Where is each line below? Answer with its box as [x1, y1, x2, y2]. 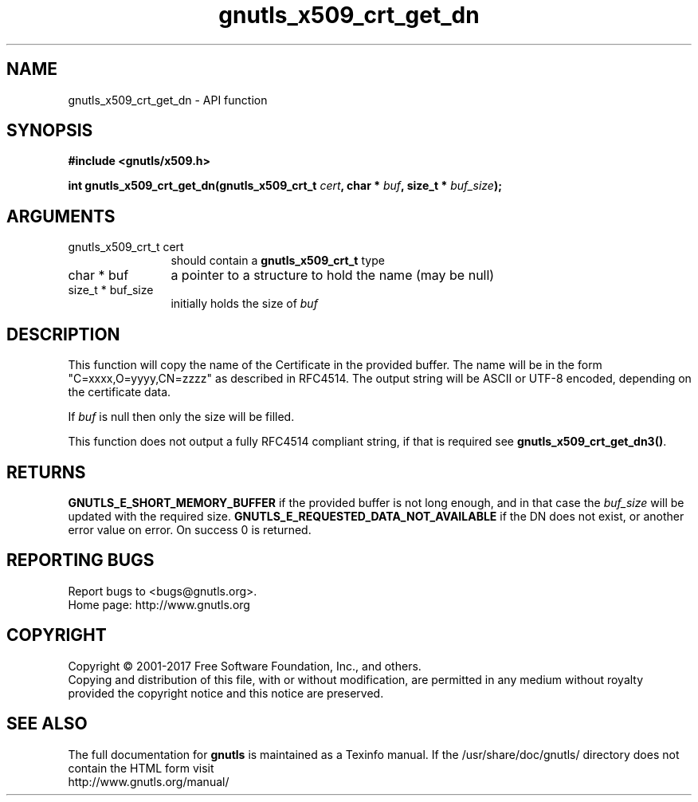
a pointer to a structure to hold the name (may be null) [171, 267, 495, 284]
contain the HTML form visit [68, 761, 214, 775]
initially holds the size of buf [171, 297, 318, 311]
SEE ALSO [6, 714, 88, 734]
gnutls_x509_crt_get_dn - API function [68, 92, 268, 107]
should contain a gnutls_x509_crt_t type [171, 254, 385, 268]
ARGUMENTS [6, 206, 116, 226]
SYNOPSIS [6, 120, 93, 141]
